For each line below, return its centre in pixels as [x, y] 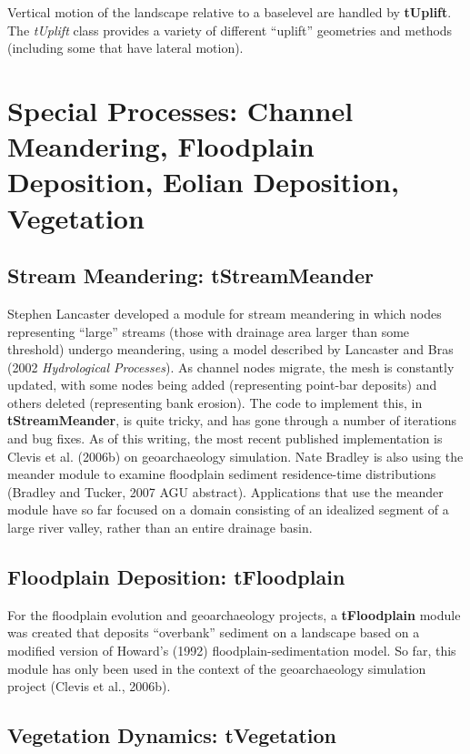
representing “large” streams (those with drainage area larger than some [209, 331]
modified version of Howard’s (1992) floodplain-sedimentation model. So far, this [232, 651]
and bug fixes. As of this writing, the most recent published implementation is [225, 438]
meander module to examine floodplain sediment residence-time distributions [222, 474]
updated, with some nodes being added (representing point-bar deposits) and [222, 385]
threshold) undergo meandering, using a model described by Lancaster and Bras [230, 349]
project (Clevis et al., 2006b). [89, 686]
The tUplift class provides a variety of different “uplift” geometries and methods [230, 30]
